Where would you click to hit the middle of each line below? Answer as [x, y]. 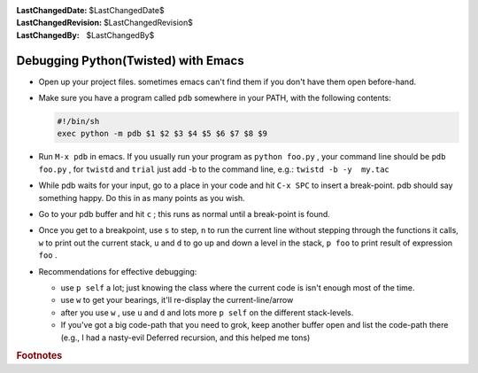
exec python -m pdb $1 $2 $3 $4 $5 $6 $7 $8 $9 [162, 134]
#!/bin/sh [78, 121]
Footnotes [39, 356]
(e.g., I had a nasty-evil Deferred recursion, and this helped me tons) [185, 338]
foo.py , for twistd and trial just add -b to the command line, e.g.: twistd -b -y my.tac [214, 169]
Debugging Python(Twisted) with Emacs [130, 61]
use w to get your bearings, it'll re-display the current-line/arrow [177, 300]
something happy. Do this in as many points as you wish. [142, 198]
